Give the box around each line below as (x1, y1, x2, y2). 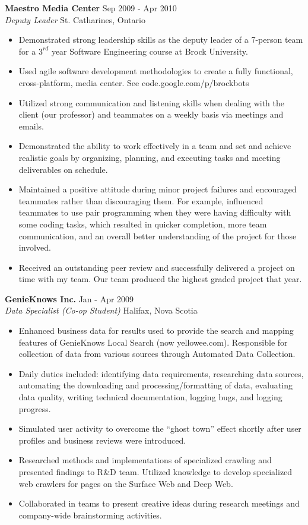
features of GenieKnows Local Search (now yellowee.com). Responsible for (18, 336, 288, 348)
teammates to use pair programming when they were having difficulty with (18, 206, 291, 219)
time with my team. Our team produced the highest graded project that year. (18, 273, 302, 285)
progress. (18, 402, 51, 415)
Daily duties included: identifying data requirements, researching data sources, (18, 367, 304, 379)
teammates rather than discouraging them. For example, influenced (18, 194, 263, 207)
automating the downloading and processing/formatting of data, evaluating (18, 379, 293, 391)
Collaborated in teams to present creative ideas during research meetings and (18, 497, 300, 510)
